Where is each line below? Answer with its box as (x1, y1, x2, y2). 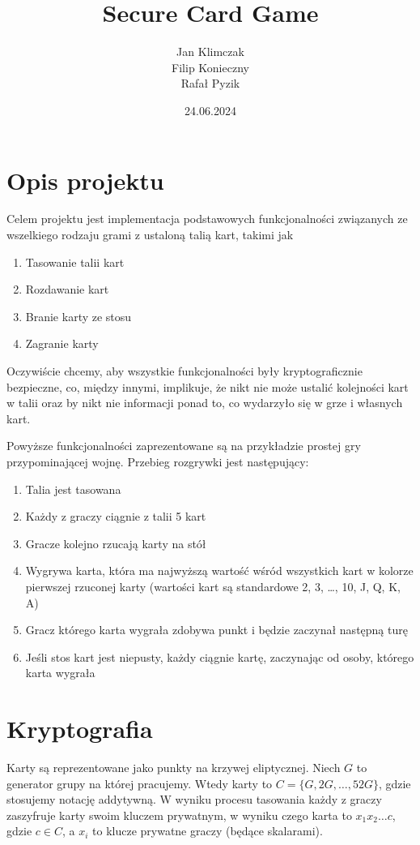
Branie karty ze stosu (25, 307, 132, 324)
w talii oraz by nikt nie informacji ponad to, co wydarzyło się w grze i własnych (6, 394, 403, 411)
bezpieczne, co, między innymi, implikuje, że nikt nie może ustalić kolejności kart (6, 378, 409, 395)
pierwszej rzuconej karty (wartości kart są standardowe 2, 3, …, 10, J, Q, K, (25, 577, 401, 594)
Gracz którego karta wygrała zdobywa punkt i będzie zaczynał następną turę (25, 621, 408, 638)
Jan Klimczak (176, 43, 244, 60)
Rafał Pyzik (180, 75, 240, 92)
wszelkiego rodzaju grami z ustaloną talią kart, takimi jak (6, 226, 294, 243)
